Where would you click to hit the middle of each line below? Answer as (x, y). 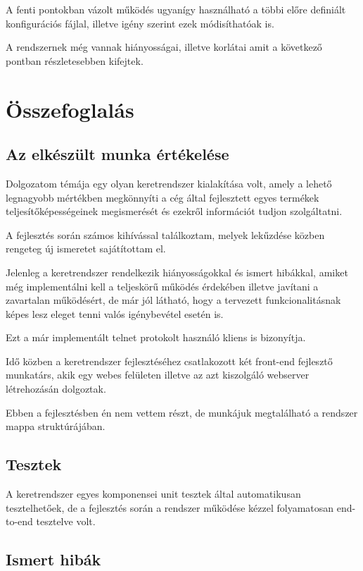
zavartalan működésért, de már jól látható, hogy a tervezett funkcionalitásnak (173, 300)
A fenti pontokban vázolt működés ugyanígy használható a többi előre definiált (176, 9)
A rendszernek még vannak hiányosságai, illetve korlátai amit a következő (164, 47)
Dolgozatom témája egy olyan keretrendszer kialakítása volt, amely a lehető (169, 183)
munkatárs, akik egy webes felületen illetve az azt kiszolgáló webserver (158, 375)
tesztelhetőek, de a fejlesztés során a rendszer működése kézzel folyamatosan (170, 507)
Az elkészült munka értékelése (117, 154)
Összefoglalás (70, 109)
